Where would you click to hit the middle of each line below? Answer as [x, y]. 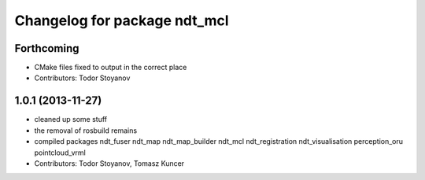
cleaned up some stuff [71, 119]
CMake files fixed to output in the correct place [111, 68]
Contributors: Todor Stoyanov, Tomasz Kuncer [109, 163]
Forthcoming [47, 48]
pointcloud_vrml [60, 152]
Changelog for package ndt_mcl [122, 20]
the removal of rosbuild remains [86, 130]
